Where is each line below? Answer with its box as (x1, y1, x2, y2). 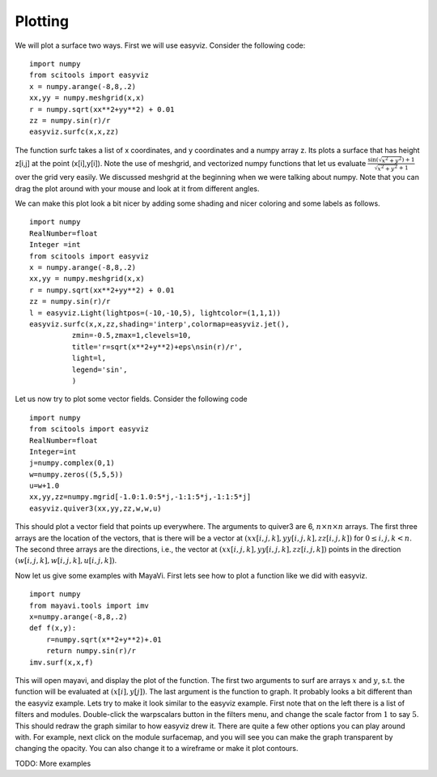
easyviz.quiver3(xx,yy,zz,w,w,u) (29, 503, 162, 513)
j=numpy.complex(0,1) (29, 459, 115, 467)
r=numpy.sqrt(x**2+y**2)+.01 (45, 634, 162, 644)
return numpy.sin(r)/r (45, 647, 137, 655)
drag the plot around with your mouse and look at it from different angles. (15, 183, 260, 194)
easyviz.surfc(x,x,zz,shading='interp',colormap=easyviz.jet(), (29, 320, 291, 328)
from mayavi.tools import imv (29, 600, 150, 610)
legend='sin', (71, 365, 128, 374)
